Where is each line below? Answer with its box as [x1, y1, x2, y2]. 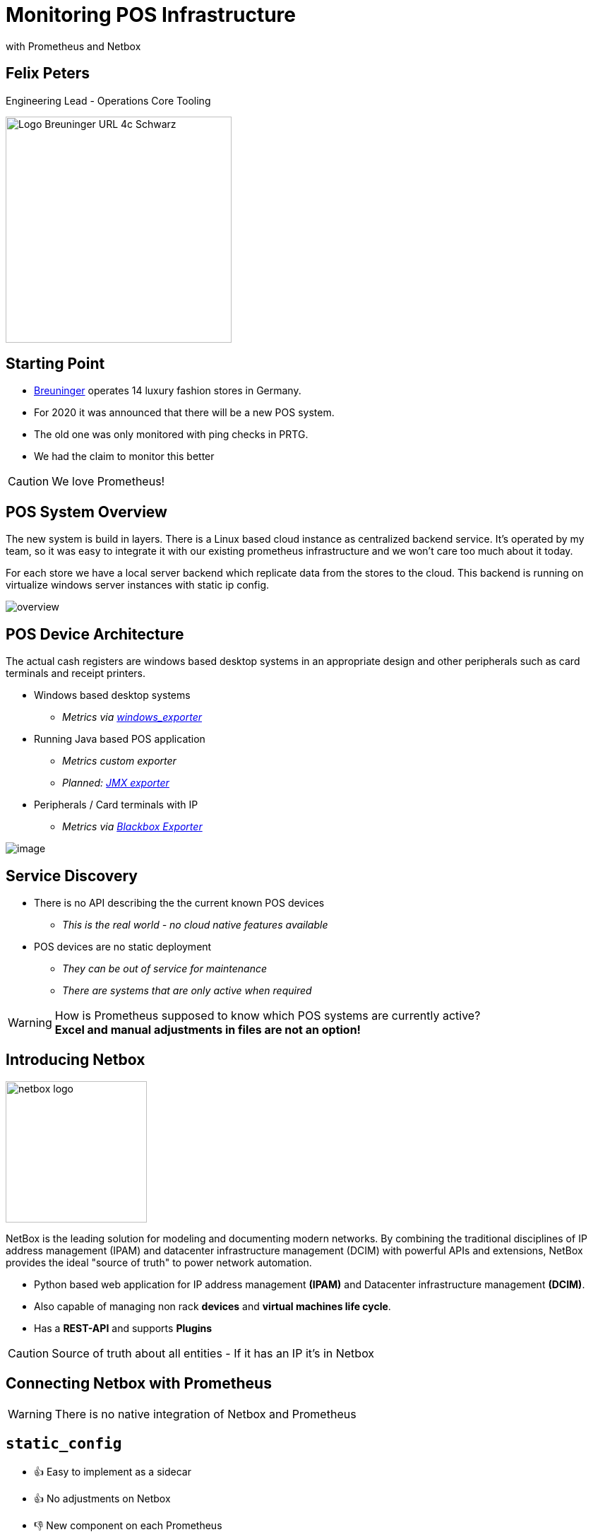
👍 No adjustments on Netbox [34, 1492, 171, 1504]
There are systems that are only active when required [62, 984, 312, 996]
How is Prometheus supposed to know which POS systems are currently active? [54, 1008, 481, 1023]
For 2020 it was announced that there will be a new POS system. [34, 406, 335, 419]
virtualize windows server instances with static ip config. [6, 579, 270, 591]
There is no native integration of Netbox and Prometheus [54, 1406, 357, 1421]
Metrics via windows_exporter [62, 711, 202, 724]
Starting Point [6, 355, 105, 373]
